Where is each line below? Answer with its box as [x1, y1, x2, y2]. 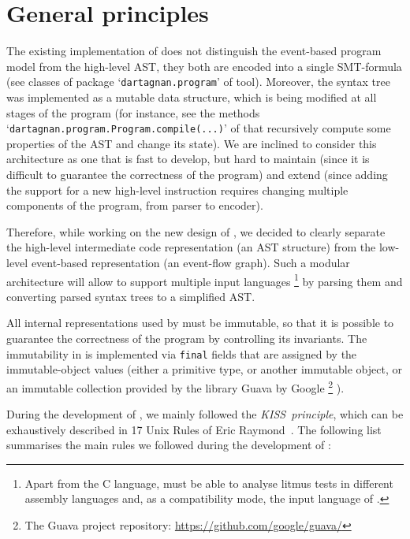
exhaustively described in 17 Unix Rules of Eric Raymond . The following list [6, 421, 382, 437]
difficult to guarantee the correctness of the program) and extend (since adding [6, 166, 388, 182]
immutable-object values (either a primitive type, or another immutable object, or [6, 361, 402, 377]
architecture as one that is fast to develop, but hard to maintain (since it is [6, 151, 370, 167]
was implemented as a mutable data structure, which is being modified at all [6, 88, 377, 105]
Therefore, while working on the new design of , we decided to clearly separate [6, 223, 386, 240]
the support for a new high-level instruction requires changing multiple [6, 181, 348, 198]
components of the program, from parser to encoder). [6, 197, 263, 214]
